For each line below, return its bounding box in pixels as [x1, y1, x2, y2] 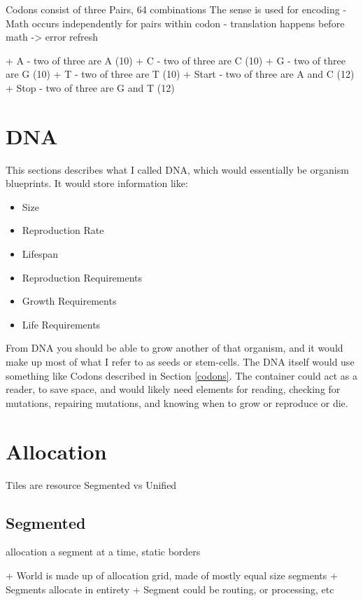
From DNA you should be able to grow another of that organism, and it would [6, 340, 343, 355]
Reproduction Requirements [22, 270, 143, 284]
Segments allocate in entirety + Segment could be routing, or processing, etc [6, 581, 334, 596]
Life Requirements [22, 317, 101, 331]
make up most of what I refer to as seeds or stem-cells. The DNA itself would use [6, 354, 355, 369]
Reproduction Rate [22, 223, 104, 237]
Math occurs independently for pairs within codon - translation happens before [6, 15, 345, 30]
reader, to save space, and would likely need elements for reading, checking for [6, 382, 341, 396]
